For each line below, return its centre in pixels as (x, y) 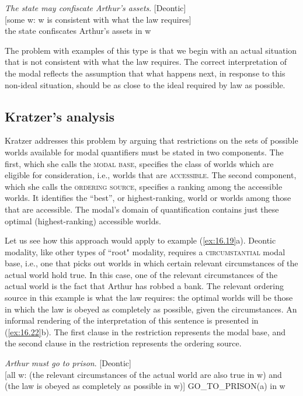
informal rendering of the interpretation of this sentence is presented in (132, 320)
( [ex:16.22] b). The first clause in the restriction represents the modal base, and (145, 331)
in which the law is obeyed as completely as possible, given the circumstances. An (151, 309)
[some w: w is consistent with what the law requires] (98, 19)
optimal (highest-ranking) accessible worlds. (83, 220)
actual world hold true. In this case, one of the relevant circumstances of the (141, 274)
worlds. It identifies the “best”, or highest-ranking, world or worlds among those (148, 198)
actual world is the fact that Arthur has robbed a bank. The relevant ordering (144, 286)
